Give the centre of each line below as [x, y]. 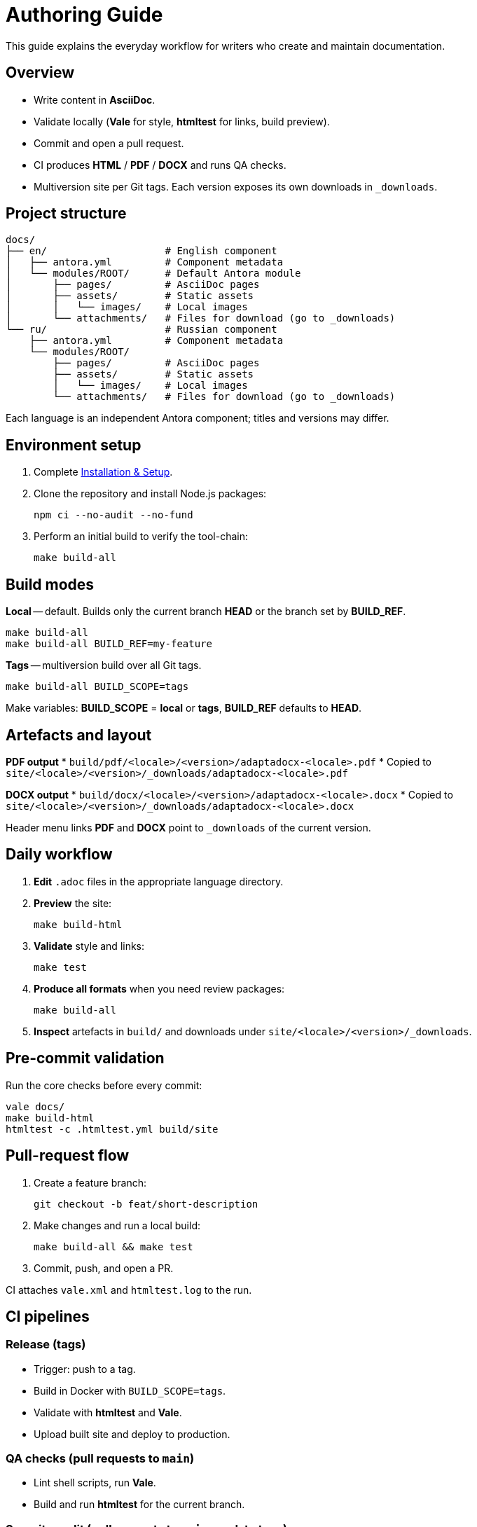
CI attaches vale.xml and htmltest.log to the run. [129, 1290]
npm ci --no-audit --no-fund [113, 515]
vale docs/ [35, 1106]
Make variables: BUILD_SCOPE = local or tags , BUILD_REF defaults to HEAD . [184, 708]
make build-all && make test [113, 1246]
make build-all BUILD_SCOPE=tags [97, 687]
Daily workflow [59, 855]
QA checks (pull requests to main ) [100, 1459]
